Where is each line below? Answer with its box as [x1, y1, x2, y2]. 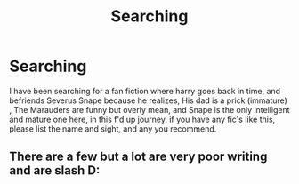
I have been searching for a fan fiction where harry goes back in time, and [9, 85, 281, 96]
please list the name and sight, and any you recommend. [9, 123, 217, 134]
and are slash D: [9, 163, 101, 179]
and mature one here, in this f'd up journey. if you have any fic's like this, [9, 114, 276, 124]
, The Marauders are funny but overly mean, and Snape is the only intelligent [9, 104, 290, 115]
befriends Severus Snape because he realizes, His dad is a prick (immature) [9, 95, 287, 106]
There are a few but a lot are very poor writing [9, 149, 268, 164]
